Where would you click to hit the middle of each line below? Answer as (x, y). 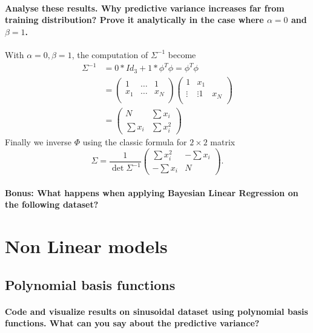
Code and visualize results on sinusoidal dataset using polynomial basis (156, 311)
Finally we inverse (38, 142)
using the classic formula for (135, 142)
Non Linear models (86, 246)
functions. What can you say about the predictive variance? (132, 323)
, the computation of (110, 54)
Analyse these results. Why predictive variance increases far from (145, 8)
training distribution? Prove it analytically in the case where (134, 20)
